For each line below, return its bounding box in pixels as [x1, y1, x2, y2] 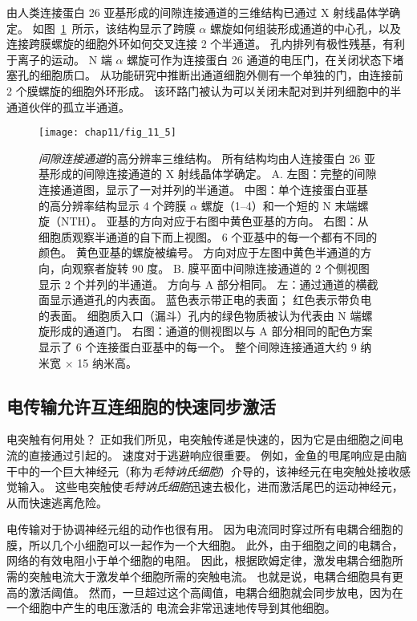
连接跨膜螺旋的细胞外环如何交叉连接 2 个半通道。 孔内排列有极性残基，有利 [6, 35, 405, 52]
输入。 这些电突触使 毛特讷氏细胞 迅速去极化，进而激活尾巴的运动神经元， [17, 478, 403, 495]
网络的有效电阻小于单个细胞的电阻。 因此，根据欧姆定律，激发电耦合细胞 [6, 552, 392, 569]
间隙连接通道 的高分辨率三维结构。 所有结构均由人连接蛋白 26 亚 [38, 149, 375, 166]
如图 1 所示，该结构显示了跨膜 [32, 19, 196, 36]
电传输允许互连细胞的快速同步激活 [6, 393, 276, 418]
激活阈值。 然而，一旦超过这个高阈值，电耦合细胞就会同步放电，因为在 [28, 583, 403, 600]
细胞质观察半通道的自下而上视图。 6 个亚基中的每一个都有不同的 [38, 228, 378, 245]
